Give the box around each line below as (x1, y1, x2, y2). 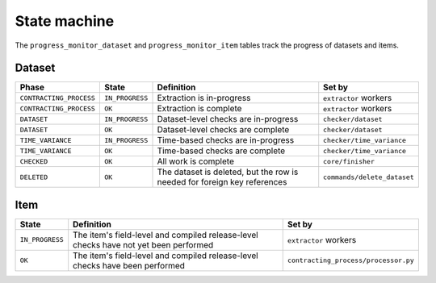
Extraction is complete (157, 103, 242, 114)
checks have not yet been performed (73, 239, 214, 250)
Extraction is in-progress (157, 93, 251, 104)
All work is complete (157, 156, 234, 167)
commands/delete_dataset (323, 173, 415, 181)
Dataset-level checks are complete (157, 124, 290, 135)
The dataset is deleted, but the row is (157, 166, 299, 177)
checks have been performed (73, 260, 186, 271)
